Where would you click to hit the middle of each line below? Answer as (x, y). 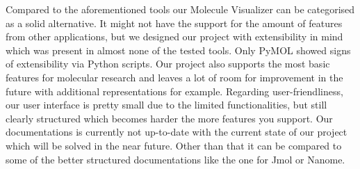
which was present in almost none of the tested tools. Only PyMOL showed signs (178, 50)
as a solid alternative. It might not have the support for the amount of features (174, 23)
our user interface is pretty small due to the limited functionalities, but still (166, 105)
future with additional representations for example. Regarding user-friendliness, (174, 91)
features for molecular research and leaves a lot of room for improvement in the (174, 77)
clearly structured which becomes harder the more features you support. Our (169, 118)
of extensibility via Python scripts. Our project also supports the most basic (168, 64)
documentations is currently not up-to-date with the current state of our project (177, 132)
